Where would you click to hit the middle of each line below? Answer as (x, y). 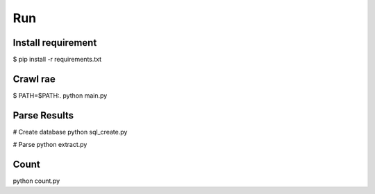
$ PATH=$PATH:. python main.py (60, 95)
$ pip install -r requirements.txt (57, 60)
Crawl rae (34, 79)
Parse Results (43, 115)
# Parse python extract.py (50, 145)
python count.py (36, 181)
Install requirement (55, 43)
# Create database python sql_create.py (70, 132)
